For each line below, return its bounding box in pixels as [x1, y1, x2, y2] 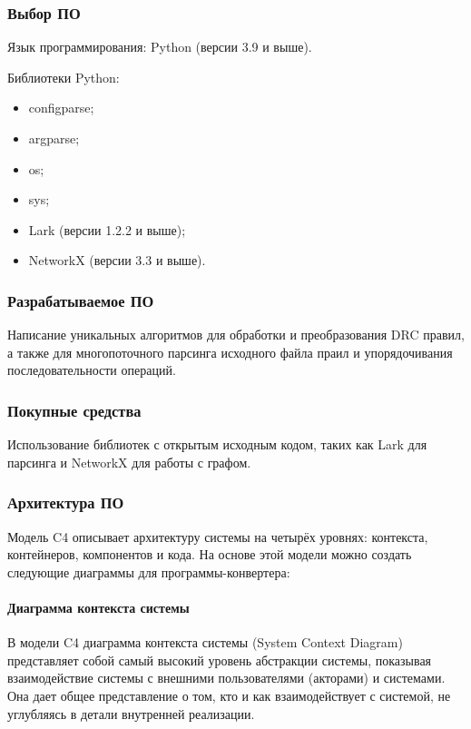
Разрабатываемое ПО [7, 289, 154, 311]
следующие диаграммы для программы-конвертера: [7, 562, 290, 581]
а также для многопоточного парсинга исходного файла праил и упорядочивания [7, 342, 453, 361]
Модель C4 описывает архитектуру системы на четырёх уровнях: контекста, [7, 527, 428, 546]
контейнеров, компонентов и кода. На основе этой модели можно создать [7, 545, 412, 564]
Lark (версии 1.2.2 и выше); [28, 220, 186, 239]
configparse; [28, 98, 94, 117]
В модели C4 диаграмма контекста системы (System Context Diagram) [7, 633, 403, 652]
